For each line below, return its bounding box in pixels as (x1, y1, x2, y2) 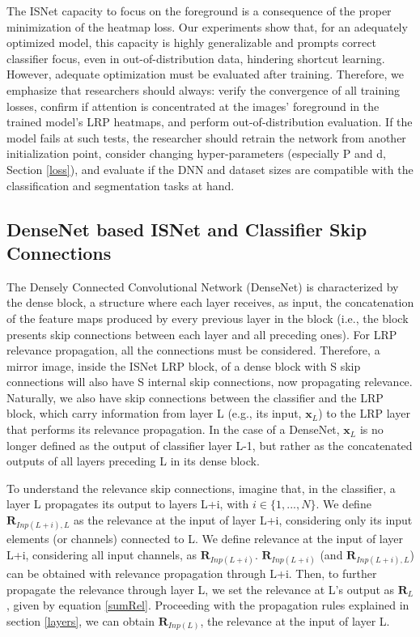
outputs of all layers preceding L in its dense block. (6, 452, 260, 469)
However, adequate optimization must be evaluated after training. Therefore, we (6, 66, 405, 83)
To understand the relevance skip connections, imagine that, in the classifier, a (6, 479, 396, 496)
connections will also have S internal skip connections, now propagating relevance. (6, 373, 413, 390)
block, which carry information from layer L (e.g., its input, (6, 405, 302, 422)
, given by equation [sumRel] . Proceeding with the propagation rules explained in (6, 597, 409, 614)
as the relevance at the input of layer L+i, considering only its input (73, 512, 413, 529)
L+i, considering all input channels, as (6, 546, 197, 563)
